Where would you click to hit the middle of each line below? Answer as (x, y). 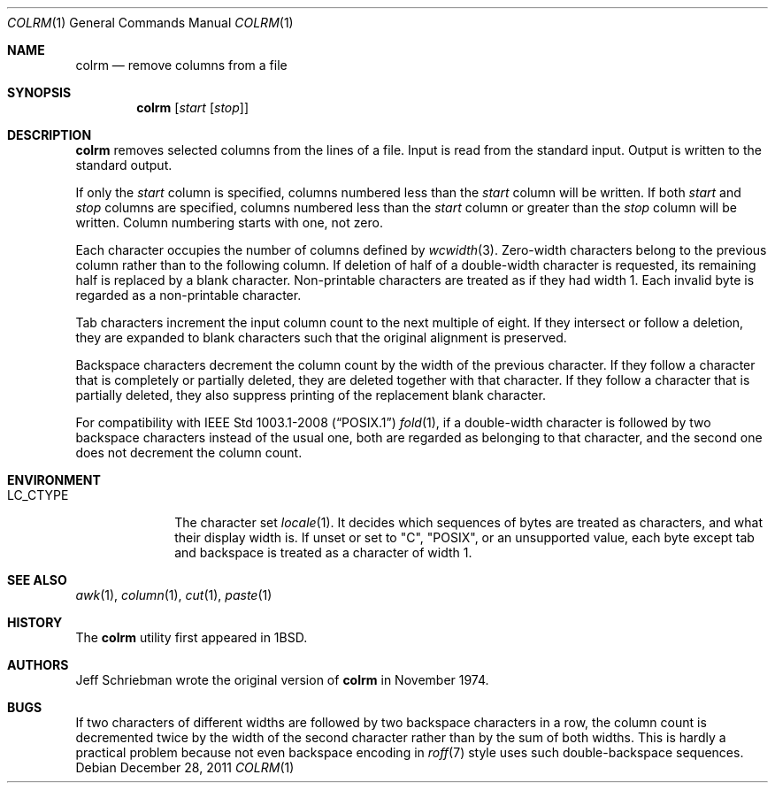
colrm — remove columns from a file (181, 65)
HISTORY (35, 622)
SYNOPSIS (39, 92)
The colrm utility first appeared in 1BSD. (192, 637)
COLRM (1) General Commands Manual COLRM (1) (150, 23)
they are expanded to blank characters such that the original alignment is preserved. (321, 337)
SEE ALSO (37, 580)
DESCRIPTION (50, 135)
